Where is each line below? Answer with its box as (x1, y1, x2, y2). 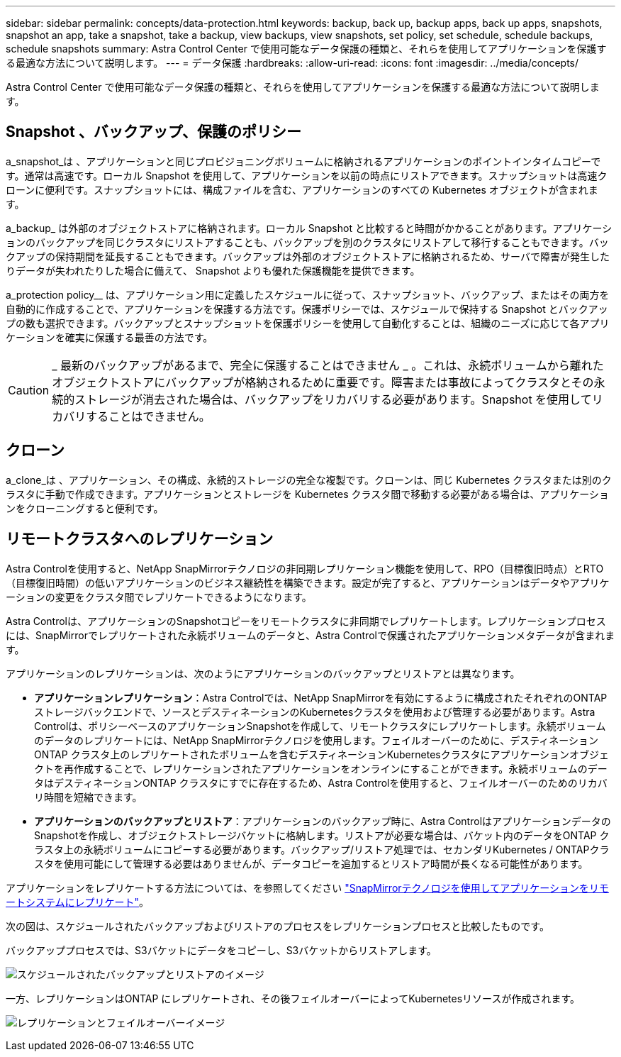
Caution (8, 382, 50, 397)
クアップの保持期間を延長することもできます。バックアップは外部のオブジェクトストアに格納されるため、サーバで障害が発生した (6, 250, 610, 262)
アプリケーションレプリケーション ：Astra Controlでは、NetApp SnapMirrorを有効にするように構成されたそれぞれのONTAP (34, 691, 608, 704)
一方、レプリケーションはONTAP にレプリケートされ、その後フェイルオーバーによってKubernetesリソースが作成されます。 (6, 992, 581, 1005)
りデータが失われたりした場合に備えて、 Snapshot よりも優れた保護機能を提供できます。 (6, 264, 420, 277)
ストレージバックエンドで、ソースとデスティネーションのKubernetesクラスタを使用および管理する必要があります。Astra (34, 705, 595, 718)
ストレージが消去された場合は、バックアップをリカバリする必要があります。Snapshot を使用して (74, 392, 592, 406)
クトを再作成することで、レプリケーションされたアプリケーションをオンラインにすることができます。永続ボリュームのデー (34, 762, 608, 775)
